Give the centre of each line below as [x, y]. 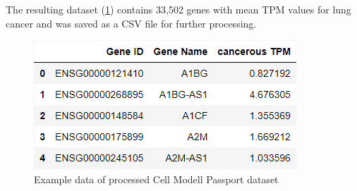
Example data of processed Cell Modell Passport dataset [156, 179]
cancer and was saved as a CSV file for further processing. [131, 23]
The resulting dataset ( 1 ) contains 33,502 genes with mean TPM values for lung [178, 9]
